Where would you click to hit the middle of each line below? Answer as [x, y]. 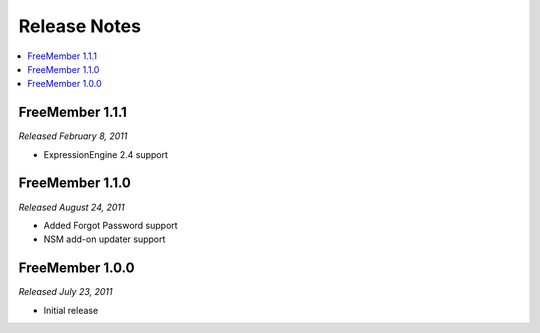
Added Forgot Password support [111, 225]
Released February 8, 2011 [73, 136]
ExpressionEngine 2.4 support [106, 154]
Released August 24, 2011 [71, 207]
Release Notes [80, 26]
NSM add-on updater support [104, 239]
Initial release [71, 310]
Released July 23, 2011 [66, 292]
